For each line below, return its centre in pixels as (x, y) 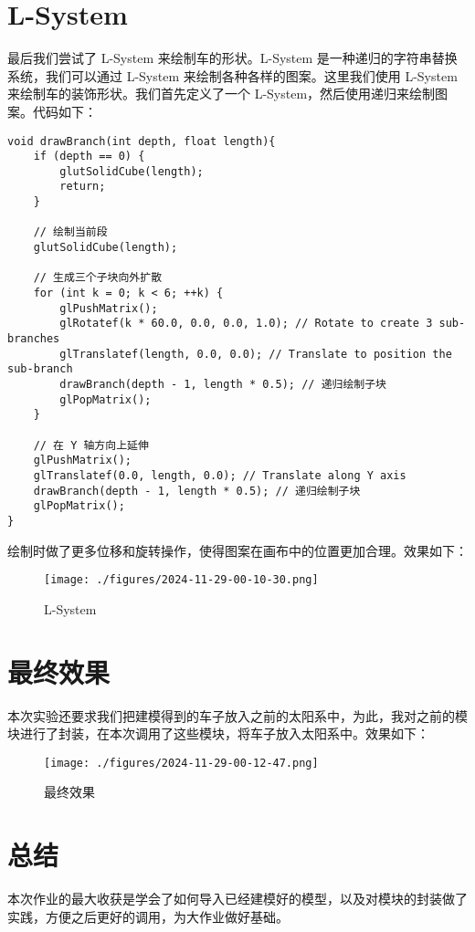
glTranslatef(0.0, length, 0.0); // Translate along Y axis (220, 475)
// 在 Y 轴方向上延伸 (91, 445)
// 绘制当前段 (70, 232)
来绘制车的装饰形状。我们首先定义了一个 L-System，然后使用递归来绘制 (222, 94)
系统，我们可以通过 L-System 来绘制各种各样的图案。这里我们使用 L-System (232, 75)
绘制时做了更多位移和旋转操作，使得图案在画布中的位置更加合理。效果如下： (237, 550)
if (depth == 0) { (89, 157)
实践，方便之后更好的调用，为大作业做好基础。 (148, 916)
